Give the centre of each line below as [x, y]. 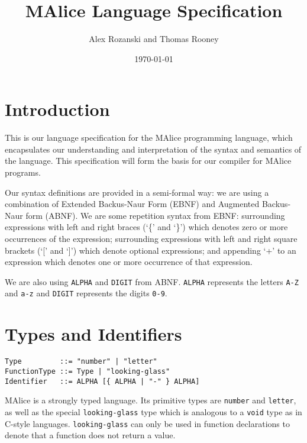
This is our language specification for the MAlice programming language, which [149, 138]
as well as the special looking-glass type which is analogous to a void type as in [153, 411]
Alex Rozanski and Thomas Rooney [154, 39]
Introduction [57, 109]
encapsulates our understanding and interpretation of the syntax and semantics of [153, 149]
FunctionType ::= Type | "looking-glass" [88, 371]
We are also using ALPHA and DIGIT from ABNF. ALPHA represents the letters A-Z [152, 281]
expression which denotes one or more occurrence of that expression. [129, 262]
